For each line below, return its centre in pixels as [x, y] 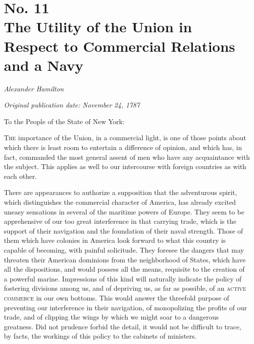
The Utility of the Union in [98, 27]
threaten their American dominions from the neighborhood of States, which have [125, 259]
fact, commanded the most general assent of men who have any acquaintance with [127, 157]
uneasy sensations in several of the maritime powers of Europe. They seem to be [124, 211]
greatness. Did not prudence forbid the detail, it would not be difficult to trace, [123, 326]
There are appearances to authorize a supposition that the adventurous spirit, [121, 192]
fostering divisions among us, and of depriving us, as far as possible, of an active [125, 288]
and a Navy [44, 65]
